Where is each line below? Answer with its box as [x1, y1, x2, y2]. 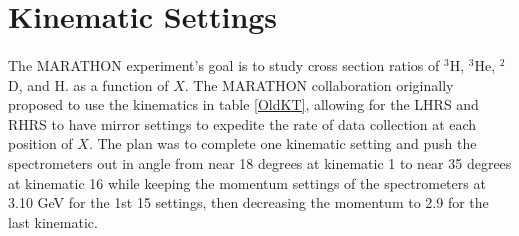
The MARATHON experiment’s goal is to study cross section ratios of [8, 54, 440, 75]
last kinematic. [8, 211, 98, 232]
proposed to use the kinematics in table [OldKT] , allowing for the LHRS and [8, 94, 479, 115]
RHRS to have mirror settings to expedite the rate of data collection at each [8, 113, 477, 134]
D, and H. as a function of [8, 74, 169, 95]
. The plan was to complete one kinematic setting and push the [88, 133, 477, 154]
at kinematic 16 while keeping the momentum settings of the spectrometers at [8, 172, 486, 193]
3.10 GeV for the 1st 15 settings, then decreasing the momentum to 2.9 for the [8, 192, 489, 213]
